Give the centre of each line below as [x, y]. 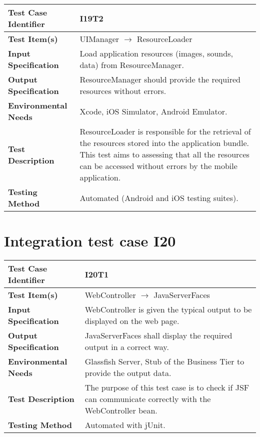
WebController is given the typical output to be [168, 309]
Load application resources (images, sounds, [156, 53]
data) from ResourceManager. [132, 65]
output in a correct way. [127, 347]
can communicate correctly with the [148, 399]
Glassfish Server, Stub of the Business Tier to [164, 361]
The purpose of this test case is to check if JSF [167, 387]
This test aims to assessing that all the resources [164, 154]
